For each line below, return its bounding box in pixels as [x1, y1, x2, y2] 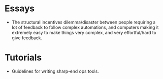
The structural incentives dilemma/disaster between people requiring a [11, 19, 156, 25]
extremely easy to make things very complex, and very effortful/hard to [11, 29, 157, 35]
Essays [4, 3, 35, 14]
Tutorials [4, 52, 42, 63]
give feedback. [11, 35, 42, 41]
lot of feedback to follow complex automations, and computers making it [11, 24, 159, 30]
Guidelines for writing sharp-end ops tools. [11, 68, 99, 74]
